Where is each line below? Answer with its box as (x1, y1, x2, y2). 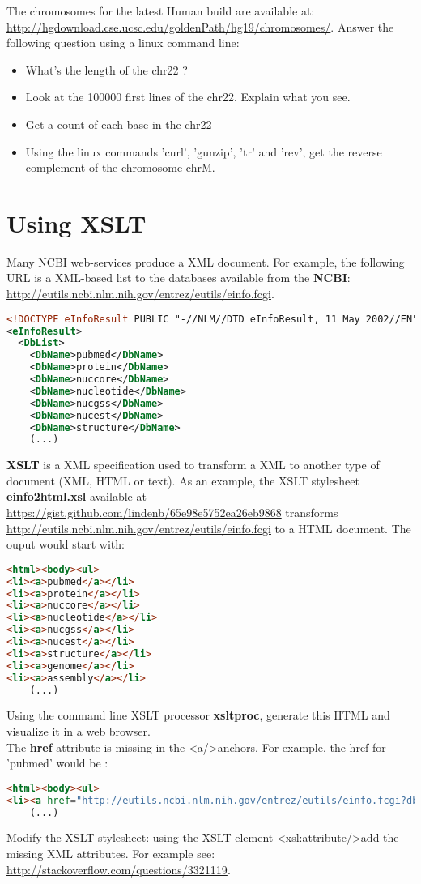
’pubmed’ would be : (6, 754, 108, 771)
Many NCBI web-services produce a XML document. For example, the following (6, 253, 405, 270)
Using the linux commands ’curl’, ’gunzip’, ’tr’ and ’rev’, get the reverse (25, 143, 382, 160)
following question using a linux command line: (6, 34, 240, 51)
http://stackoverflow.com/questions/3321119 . (6, 861, 231, 878)
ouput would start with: (6, 536, 125, 553)
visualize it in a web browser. (6, 723, 151, 740)
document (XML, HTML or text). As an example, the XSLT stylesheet (6, 472, 359, 489)
